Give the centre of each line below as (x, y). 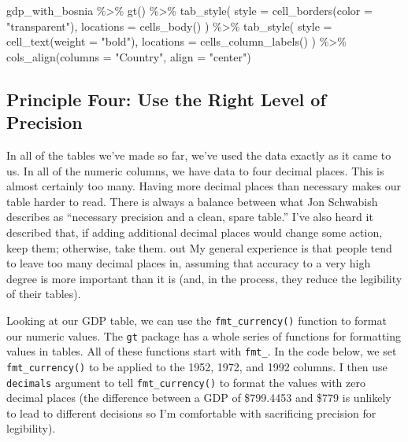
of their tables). (44, 294)
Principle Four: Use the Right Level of (166, 99)
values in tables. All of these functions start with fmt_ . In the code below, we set (202, 351)
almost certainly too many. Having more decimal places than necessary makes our (204, 186)
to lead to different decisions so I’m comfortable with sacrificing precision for (191, 413)
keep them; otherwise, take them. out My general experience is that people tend (199, 247)
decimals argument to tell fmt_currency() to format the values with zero (186, 382)
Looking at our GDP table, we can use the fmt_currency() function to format (197, 320)
